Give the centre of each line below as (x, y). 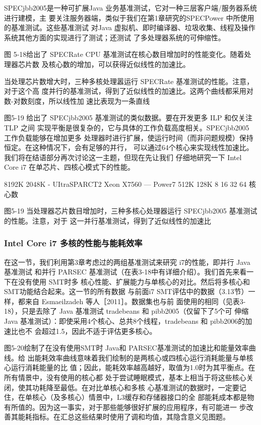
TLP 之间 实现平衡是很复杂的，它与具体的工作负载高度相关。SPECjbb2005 (127, 127)
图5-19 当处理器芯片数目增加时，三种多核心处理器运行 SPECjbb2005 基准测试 (131, 211)
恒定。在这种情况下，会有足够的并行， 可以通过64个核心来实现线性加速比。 (129, 147)
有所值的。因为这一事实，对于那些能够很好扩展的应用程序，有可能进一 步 (125, 407)
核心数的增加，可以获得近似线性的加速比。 (119, 64)
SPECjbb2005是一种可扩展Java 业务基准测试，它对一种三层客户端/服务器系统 (130, 8)
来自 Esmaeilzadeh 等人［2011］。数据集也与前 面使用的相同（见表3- (135, 301)
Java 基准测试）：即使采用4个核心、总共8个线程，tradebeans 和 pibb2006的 (125, 321)
